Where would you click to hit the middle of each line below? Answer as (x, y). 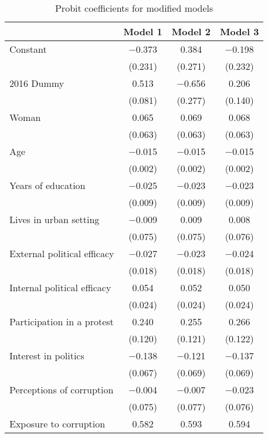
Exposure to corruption (57, 424)
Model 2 (191, 31)
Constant (28, 49)
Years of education (48, 185)
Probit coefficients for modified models (134, 8)
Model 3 (240, 31)
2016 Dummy (37, 83)
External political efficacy (62, 253)
